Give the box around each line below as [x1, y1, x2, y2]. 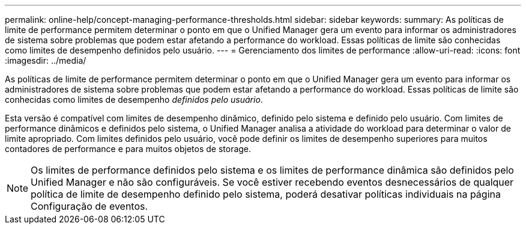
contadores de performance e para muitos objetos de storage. [5, 144, 252, 154]
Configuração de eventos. [31, 200, 148, 212]
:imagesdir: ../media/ [5, 55, 86, 66]
